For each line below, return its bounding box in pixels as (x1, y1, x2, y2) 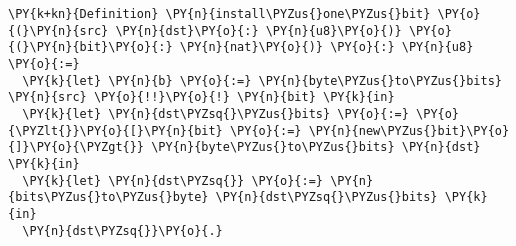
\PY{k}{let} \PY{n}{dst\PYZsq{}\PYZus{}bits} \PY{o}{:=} (22, 106, 409, 121)
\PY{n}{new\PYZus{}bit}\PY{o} (308, 123, 510, 138)
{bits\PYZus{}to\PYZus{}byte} (8, 190, 209, 205)
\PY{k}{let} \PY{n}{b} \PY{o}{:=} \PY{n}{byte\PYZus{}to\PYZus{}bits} (22, 73, 502, 88)
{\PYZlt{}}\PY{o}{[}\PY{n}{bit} (8, 123, 223, 138)
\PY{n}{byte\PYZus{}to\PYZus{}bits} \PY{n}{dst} (151, 140, 481, 155)
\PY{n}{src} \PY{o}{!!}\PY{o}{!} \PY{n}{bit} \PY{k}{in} (8, 90, 395, 105)
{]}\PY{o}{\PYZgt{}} (8, 140, 145, 155)
